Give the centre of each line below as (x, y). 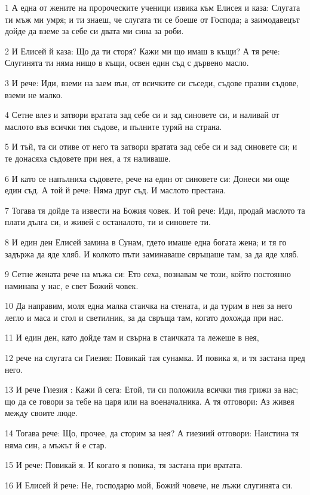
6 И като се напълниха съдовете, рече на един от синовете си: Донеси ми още (147, 178)
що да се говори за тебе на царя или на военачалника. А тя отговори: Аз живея (150, 401)
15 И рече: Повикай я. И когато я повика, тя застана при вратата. (124, 465)
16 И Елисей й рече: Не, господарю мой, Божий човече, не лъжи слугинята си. (149, 485)
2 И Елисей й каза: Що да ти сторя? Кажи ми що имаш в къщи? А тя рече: (142, 51)
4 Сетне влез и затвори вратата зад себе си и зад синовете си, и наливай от (142, 115)
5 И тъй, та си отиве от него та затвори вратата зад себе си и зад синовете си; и (151, 146)
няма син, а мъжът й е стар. (56, 444)
